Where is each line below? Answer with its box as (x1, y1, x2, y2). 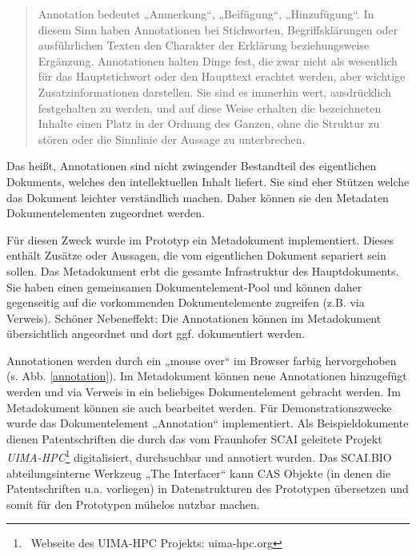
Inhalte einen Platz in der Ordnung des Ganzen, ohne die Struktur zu (38, 115, 380, 132)
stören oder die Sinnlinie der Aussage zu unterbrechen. (38, 130, 306, 147)
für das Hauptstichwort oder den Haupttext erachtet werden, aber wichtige (38, 68, 406, 85)
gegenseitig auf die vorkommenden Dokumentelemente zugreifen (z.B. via (6, 294, 365, 311)
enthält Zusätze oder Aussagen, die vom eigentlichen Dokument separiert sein (6, 247, 386, 264)
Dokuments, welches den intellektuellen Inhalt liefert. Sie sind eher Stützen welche (6, 173, 410, 189)
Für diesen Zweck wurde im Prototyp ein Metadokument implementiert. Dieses (6, 231, 394, 248)
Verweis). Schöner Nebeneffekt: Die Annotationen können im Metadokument (6, 309, 382, 326)
